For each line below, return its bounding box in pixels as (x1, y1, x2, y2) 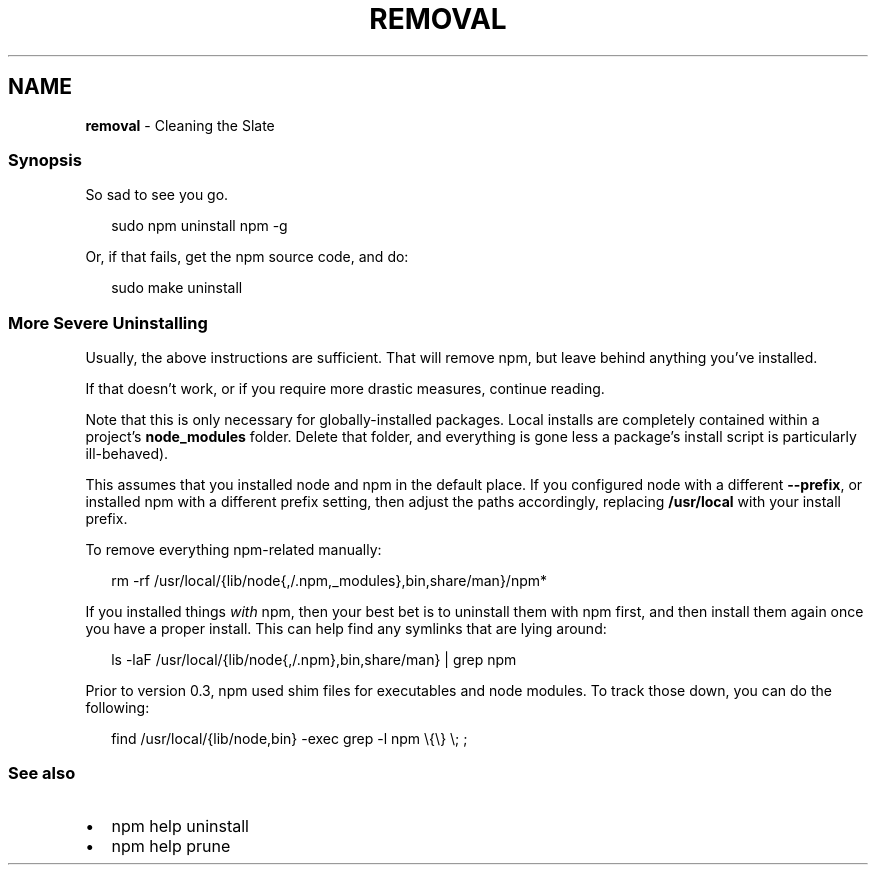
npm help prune (111, 835, 231, 856)
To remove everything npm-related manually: (85, 541, 382, 559)
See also (8, 763, 76, 784)
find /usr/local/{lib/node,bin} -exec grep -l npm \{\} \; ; (111, 730, 468, 748)
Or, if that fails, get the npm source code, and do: (85, 248, 409, 266)
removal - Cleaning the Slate (85, 116, 275, 134)
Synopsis (8, 149, 82, 170)
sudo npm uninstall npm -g (111, 217, 288, 235)
